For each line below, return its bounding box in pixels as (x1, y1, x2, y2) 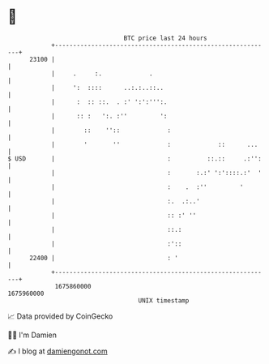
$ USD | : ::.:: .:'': (7, 154, 263, 163)
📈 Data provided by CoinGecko (7, 311, 113, 321)
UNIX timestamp (138, 296, 190, 305)
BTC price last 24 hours (123, 34, 207, 42)
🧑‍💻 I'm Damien (7, 330, 58, 340)
